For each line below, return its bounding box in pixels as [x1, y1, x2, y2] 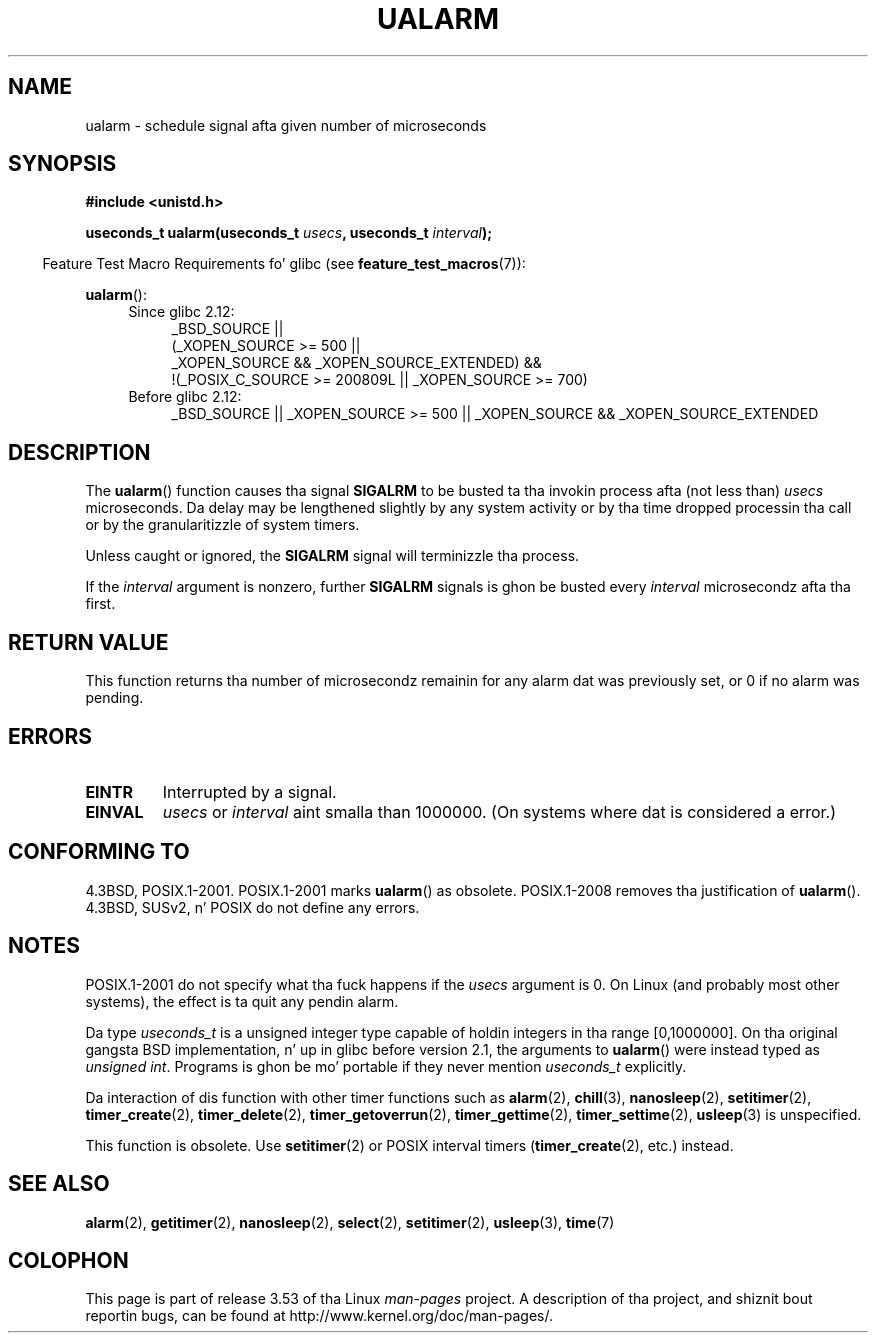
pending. [85, 689, 144, 707]
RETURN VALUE [8, 629, 169, 655]
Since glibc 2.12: [128, 303, 235, 321]
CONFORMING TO [8, 839, 190, 865]
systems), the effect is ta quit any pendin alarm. [85, 992, 399, 1010]
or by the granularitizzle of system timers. [85, 516, 360, 534]
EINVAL [85, 801, 144, 822]
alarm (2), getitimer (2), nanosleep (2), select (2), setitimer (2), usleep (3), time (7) [85, 1213, 615, 1231]
